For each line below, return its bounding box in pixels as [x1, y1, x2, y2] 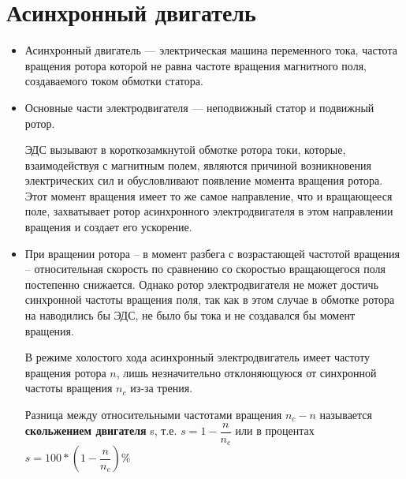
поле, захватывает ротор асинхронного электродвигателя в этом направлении [24, 203, 393, 219]
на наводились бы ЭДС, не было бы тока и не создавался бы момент [24, 307, 356, 324]
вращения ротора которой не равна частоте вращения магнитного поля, [24, 57, 367, 73]
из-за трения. [130, 380, 193, 396]
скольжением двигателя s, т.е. [24, 422, 177, 439]
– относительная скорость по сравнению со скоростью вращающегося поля [24, 260, 386, 277]
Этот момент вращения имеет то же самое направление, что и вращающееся [24, 187, 393, 204]
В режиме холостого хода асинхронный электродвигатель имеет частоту [24, 349, 371, 365]
